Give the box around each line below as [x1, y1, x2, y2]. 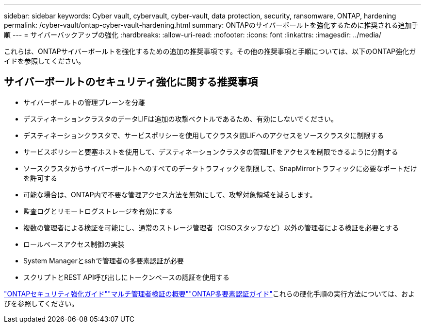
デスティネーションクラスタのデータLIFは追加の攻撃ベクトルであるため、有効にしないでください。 [23, 114, 338, 123]
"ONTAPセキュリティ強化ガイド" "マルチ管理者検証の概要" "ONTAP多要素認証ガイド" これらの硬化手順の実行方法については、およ [4, 289, 415, 298]
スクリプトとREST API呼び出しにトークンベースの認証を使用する [23, 273, 229, 281]
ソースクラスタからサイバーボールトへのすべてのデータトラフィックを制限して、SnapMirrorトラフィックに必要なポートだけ [23, 164, 417, 172]
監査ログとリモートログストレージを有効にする [23, 207, 173, 215]
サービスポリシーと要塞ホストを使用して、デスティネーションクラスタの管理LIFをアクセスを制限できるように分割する [23, 147, 398, 156]
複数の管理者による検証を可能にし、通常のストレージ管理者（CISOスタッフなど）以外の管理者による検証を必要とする [23, 223, 399, 232]
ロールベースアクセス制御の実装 [23, 240, 125, 248]
